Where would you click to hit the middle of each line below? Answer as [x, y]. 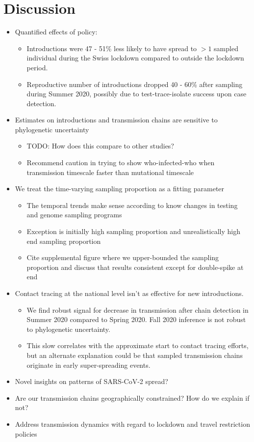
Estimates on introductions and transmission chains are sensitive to [116, 120]
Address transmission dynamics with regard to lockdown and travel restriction [132, 424]
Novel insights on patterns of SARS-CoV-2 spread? [91, 381]
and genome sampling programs [74, 215]
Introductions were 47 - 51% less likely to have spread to [112, 48]
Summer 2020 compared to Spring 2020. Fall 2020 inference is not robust [136, 319]
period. [37, 67]
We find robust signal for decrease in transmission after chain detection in [138, 309]
